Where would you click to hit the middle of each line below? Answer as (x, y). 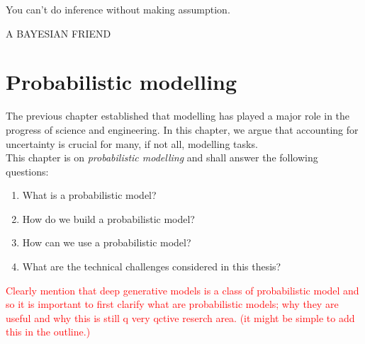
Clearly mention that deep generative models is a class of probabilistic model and (182, 290)
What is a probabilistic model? (89, 195)
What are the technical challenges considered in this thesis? (152, 266)
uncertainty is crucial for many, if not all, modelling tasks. (132, 143)
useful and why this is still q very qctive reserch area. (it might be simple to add (180, 317)
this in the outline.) (48, 332)
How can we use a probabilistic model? (107, 242)
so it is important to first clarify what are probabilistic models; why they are (172, 304)
